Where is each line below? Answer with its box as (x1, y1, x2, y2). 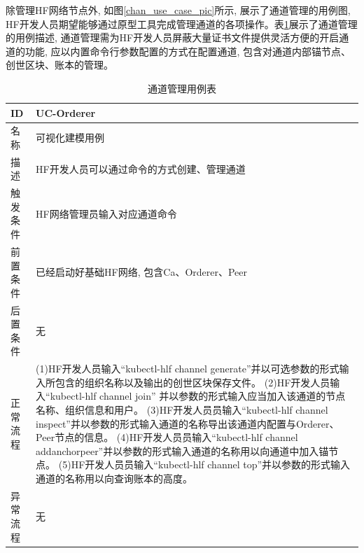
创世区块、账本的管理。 (6, 57, 113, 72)
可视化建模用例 (36, 130, 105, 145)
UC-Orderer (36, 105, 96, 120)
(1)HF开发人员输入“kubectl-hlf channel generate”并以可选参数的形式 (36, 361, 339, 376)
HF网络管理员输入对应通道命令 (36, 206, 177, 220)
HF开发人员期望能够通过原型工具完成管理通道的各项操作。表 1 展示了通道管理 (6, 16, 358, 31)
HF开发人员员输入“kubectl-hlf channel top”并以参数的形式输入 (71, 457, 351, 472)
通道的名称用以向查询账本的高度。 (36, 470, 193, 485)
